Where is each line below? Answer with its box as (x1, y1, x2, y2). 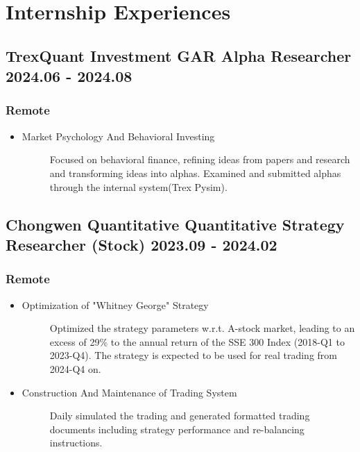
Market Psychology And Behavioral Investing (22, 128, 215, 143)
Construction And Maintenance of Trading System (22, 385, 237, 399)
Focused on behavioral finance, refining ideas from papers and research (49, 152, 350, 167)
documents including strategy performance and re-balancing (49, 421, 305, 436)
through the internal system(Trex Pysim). (49, 179, 228, 194)
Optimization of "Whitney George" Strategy (22, 297, 209, 312)
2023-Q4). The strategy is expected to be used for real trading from (49, 348, 337, 362)
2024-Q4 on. (49, 361, 101, 376)
